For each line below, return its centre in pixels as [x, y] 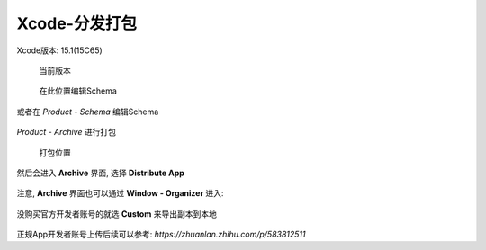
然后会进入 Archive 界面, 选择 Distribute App [100, 173]
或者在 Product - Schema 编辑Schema [88, 112]
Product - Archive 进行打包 [67, 132]
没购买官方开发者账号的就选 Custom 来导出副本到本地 [117, 214]
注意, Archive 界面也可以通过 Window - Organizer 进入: [120, 193]
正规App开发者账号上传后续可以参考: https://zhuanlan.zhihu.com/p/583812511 [161, 235]
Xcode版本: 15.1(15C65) [59, 50]
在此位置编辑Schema [78, 91]
